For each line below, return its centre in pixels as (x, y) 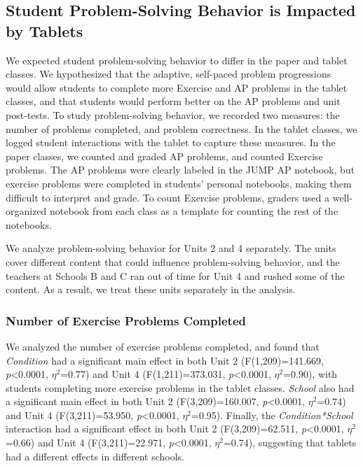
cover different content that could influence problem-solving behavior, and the (173, 261)
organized (26, 211)
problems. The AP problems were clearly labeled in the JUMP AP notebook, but (180, 170)
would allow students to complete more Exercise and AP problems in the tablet (177, 87)
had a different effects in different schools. (95, 456)
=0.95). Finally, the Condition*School (272, 415)
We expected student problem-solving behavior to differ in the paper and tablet (177, 60)
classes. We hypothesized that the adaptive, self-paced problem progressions (169, 74)
